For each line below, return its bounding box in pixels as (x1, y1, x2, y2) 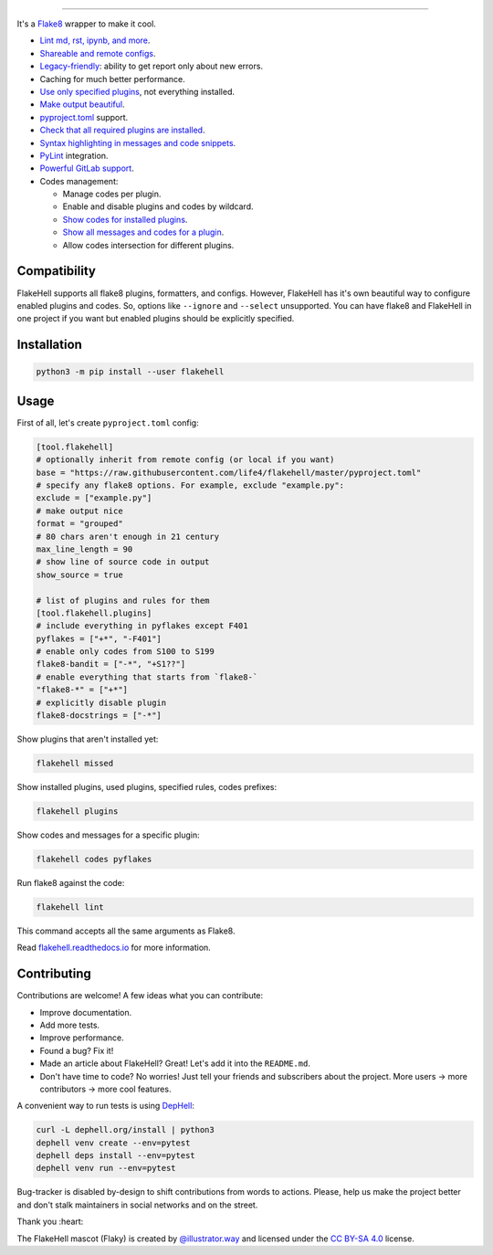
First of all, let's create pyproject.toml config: (16, 417, 200, 428)
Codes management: (39, 175, 119, 186)
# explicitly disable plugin (36, 697, 167, 708)
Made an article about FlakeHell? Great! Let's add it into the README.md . (39, 1058, 310, 1069)
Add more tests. (39, 1019, 100, 1030)
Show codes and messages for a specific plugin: (16, 829, 200, 840)
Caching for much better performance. (39, 73, 186, 84)
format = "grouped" (36, 519, 123, 529)
